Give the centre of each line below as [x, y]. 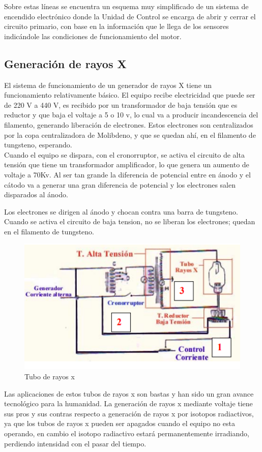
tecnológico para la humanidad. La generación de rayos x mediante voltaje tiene [128, 403]
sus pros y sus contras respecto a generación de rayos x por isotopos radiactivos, [129, 413]
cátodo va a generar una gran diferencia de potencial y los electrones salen [120, 184]
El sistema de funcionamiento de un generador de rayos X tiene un [108, 85]
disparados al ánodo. [36, 194]
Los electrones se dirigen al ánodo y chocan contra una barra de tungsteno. [121, 211]
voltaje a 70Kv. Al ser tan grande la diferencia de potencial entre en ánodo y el [127, 174]
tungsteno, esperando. [38, 145]
